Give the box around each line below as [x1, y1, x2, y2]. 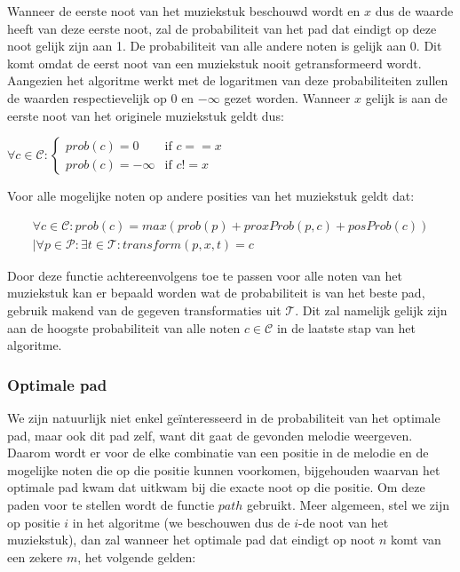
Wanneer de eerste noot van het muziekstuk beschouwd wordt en [7, 2, 361, 20]
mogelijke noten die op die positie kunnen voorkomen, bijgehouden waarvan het [7, 460, 440, 479]
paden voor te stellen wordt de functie [7, 495, 215, 513]
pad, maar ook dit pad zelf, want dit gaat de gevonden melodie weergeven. [7, 425, 413, 444]
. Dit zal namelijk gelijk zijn [295, 301, 448, 319]
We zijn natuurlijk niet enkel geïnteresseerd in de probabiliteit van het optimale [7, 409, 440, 426]
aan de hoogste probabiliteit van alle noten [7, 318, 241, 337]
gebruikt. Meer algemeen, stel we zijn [247, 495, 450, 513]
